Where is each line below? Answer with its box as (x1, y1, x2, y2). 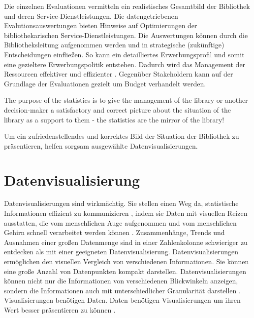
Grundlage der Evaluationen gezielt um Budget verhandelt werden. (4, 78, 206, 88)
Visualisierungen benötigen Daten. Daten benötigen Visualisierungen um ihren (4, 295, 241, 305)
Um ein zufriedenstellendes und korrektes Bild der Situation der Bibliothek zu (4, 131, 239, 141)
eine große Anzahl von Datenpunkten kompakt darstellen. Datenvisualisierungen (4, 266, 246, 276)
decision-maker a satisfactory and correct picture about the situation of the (4, 104, 231, 115)
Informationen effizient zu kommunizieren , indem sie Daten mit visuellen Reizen (4, 208, 248, 218)
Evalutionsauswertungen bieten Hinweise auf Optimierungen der (4, 20, 197, 31)
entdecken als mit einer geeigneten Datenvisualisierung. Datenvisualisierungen (4, 246, 239, 257)
